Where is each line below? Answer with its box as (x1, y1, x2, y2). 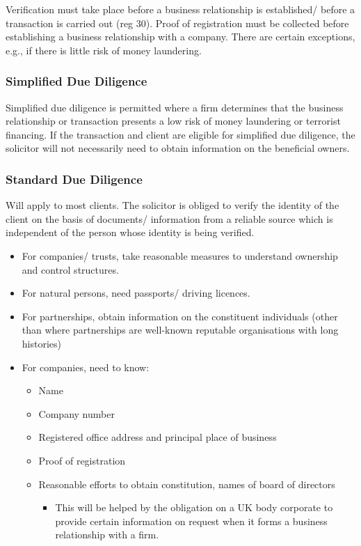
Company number (38, 406, 115, 421)
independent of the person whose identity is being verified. (6, 225, 255, 240)
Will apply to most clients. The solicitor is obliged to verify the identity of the (6, 198, 339, 212)
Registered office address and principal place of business (38, 430, 277, 444)
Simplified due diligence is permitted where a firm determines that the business (6, 100, 344, 114)
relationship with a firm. (55, 527, 159, 542)
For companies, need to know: (22, 359, 150, 374)
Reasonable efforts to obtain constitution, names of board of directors (38, 476, 335, 491)
